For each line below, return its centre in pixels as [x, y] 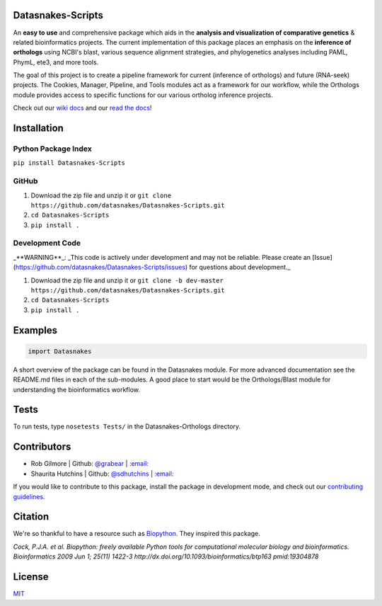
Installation [38, 128]
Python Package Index [52, 149]
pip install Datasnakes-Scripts [69, 163]
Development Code [47, 243]
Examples [35, 330]
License [31, 577]
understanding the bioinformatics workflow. [77, 389]
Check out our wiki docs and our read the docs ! [82, 108]
